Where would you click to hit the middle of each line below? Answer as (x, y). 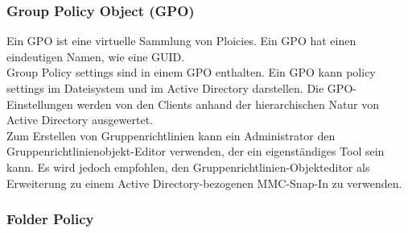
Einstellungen (40, 104)
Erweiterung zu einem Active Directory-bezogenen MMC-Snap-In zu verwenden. (204, 183)
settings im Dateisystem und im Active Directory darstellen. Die (165, 88)
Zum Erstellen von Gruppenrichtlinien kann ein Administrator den (171, 135)
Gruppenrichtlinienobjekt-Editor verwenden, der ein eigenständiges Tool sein (196, 151)
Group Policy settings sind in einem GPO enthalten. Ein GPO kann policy (191, 72)
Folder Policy (50, 219)
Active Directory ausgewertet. (80, 120)
